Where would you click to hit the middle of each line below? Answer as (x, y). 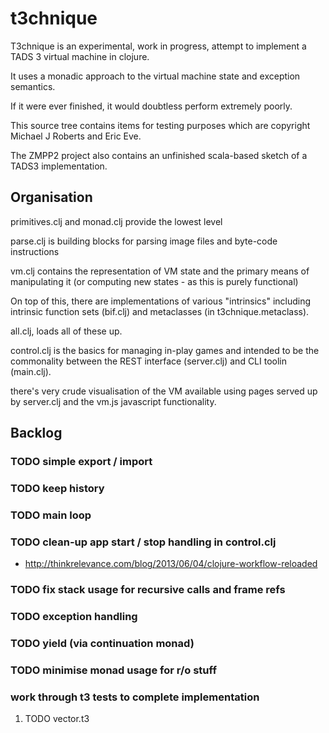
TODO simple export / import (81, 462)
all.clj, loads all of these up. (66, 331)
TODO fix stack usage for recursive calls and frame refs (148, 590)
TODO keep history (57, 488)
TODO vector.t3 (57, 719)
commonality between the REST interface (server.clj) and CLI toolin (149, 361)
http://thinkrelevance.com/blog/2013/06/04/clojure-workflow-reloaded (171, 564)
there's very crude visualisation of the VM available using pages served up (164, 391)
